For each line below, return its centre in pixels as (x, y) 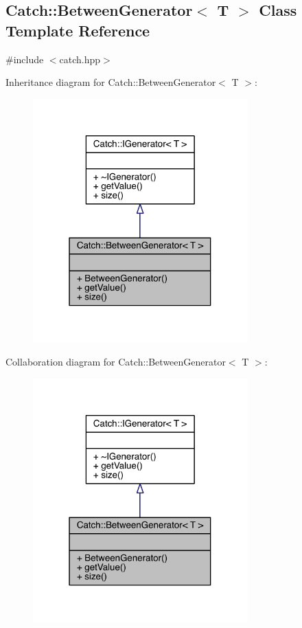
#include (25, 59)
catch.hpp (80, 59)
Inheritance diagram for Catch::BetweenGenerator (111, 82)
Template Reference (78, 30)
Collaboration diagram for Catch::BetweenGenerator (116, 362)
